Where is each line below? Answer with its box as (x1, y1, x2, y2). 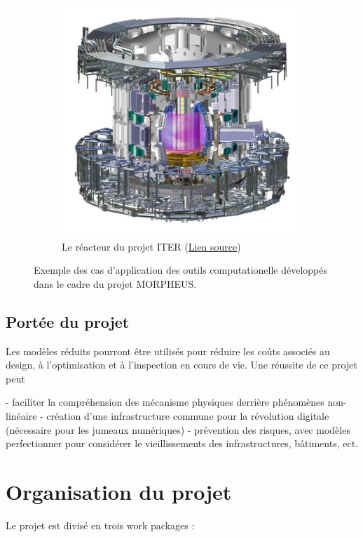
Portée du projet (6, 310, 130, 332)
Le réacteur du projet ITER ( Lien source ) (62, 239, 241, 253)
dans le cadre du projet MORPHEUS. (34, 276, 197, 291)
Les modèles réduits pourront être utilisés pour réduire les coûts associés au (6, 343, 330, 358)
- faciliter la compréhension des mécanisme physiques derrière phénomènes (6, 395, 324, 409)
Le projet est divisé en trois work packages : (6, 517, 195, 532)
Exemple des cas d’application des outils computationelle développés (34, 263, 328, 277)
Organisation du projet (6, 477, 232, 505)
